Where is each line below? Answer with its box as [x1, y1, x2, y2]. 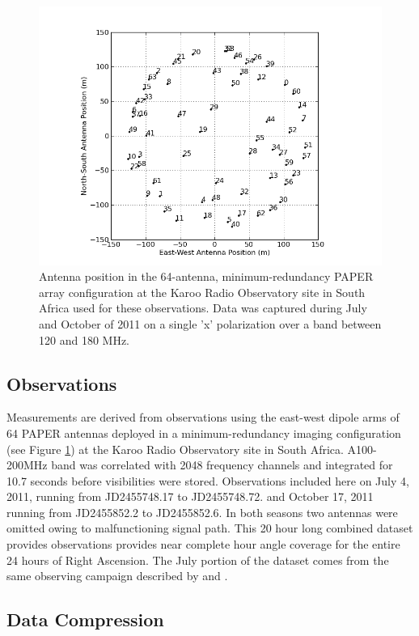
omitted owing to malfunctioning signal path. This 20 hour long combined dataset [6, 519, 413, 536]
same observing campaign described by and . [6, 567, 228, 584]
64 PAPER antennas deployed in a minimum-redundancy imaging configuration [6, 424, 401, 441]
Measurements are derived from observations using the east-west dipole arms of [6, 409, 400, 426]
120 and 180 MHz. [39, 331, 129, 348]
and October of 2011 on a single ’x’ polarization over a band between [39, 315, 382, 332]
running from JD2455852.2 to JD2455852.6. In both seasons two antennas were [6, 503, 398, 520]
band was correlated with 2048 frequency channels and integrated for [51, 456, 393, 473]
